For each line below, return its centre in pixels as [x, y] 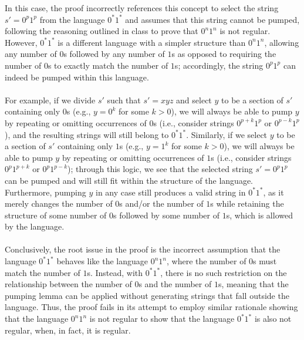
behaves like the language [102, 261]
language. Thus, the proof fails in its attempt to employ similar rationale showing [151, 307]
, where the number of [207, 261]
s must [265, 261]
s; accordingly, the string [219, 65]
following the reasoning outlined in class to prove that [102, 31]
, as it [273, 192]
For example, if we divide [50, 100]
